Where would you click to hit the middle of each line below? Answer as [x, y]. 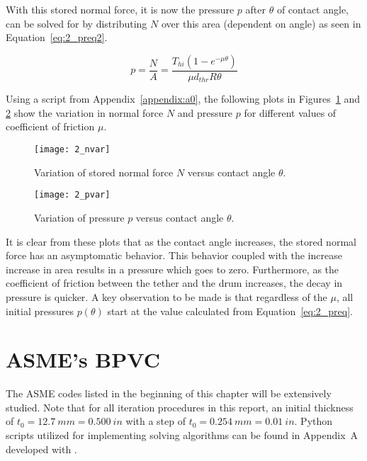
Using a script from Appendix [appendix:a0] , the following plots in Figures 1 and [183, 99]
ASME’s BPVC [83, 359]
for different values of [290, 112]
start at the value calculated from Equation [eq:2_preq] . [230, 311]
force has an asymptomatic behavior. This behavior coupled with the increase [174, 255]
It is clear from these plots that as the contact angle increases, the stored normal [181, 241]
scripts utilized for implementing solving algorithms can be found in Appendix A [182, 435]
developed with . [41, 449]
